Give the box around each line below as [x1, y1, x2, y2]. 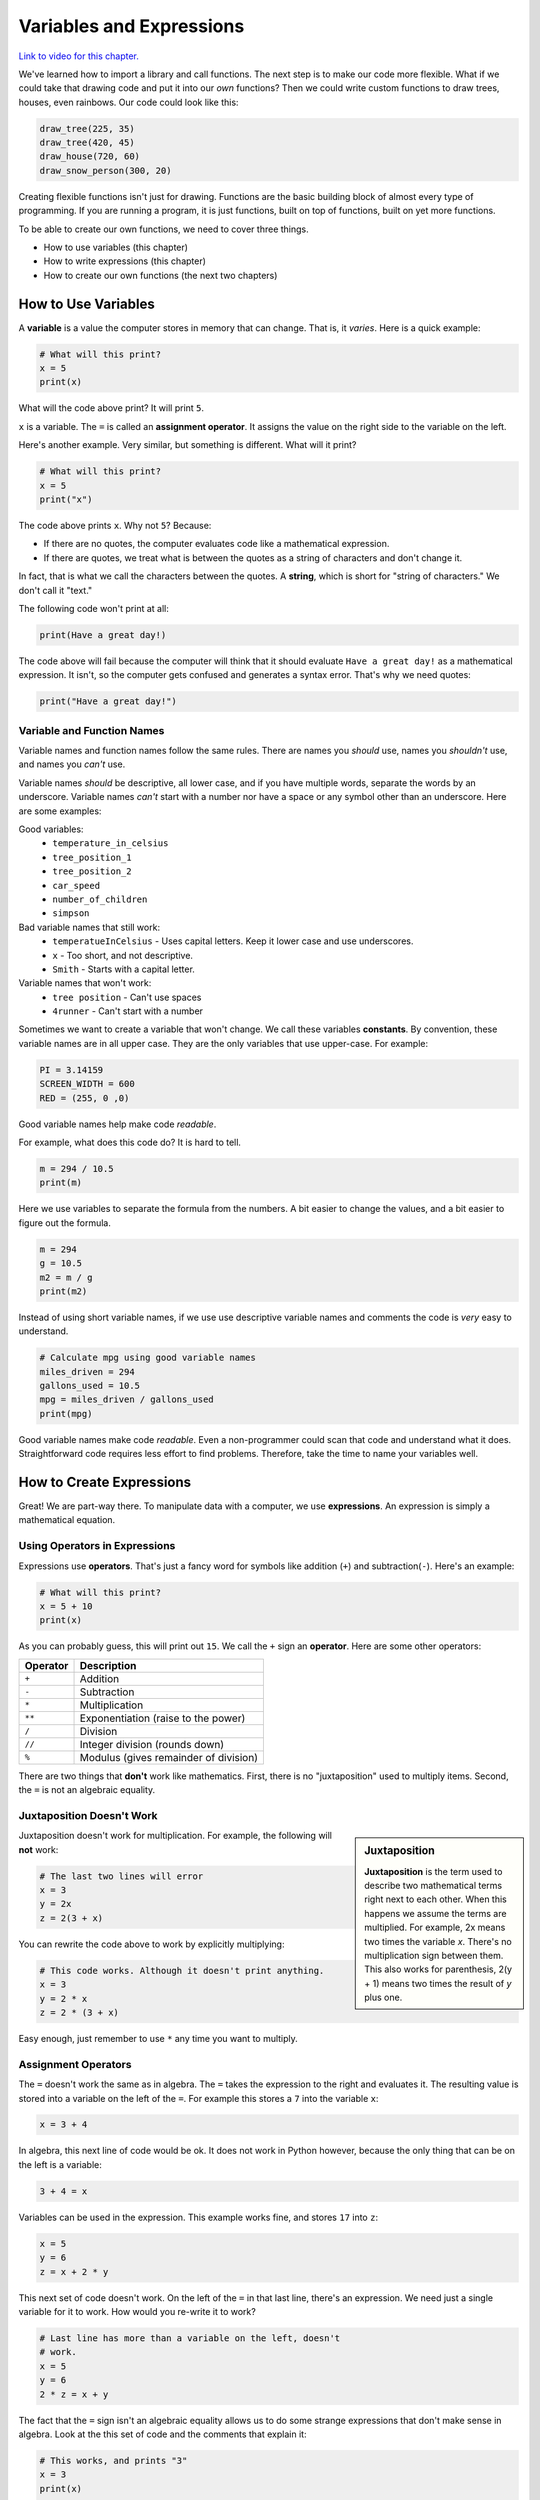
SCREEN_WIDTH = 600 [39, 1078, 135, 1090]
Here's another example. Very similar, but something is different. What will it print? [18, 439, 357, 451]
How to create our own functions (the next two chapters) [43, 269, 278, 281]
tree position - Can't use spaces [52, 991, 202, 1003]
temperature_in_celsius [52, 838, 169, 849]
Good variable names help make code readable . [18, 1118, 217, 1130]
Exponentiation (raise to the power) [79, 1711, 246, 1725]
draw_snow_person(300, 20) [39, 165, 172, 176]
